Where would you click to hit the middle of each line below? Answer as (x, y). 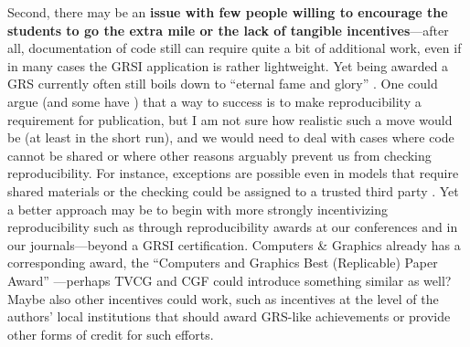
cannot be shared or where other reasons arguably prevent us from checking (219, 155)
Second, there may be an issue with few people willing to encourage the (228, 12)
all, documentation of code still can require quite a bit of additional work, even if (235, 48)
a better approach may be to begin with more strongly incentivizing (198, 209)
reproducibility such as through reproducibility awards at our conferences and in (233, 227)
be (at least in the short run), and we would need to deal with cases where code (231, 137)
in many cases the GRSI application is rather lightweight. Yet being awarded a (228, 65)
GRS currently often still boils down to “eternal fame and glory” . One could (223, 84)
